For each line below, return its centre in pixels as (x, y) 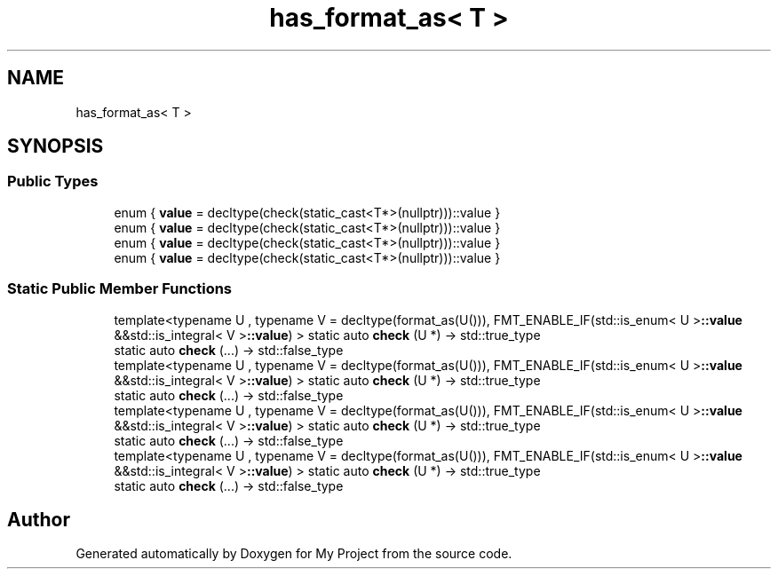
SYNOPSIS (56, 146)
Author (39, 519)
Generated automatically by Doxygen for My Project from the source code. (294, 554)
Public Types (53, 181)
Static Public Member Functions (120, 289)
